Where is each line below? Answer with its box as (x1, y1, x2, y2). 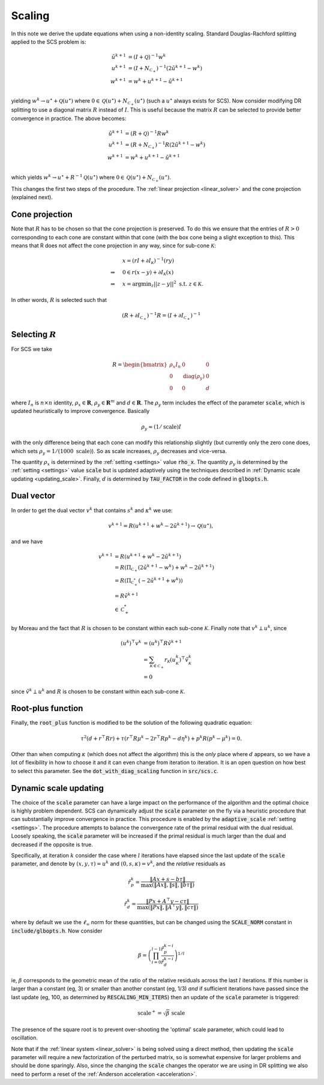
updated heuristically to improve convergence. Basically (11, 407, 150, 415)
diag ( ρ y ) (183, 373, 205, 381)
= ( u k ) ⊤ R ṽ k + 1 (143, 639, 182, 646)
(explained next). (11, 194, 53, 201)
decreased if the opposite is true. (11, 841, 93, 848)
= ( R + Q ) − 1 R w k (125, 129, 169, 137)
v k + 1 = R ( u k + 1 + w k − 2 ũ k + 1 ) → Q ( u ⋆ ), (108, 521, 214, 529)
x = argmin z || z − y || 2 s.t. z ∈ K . (122, 280, 203, 289)
